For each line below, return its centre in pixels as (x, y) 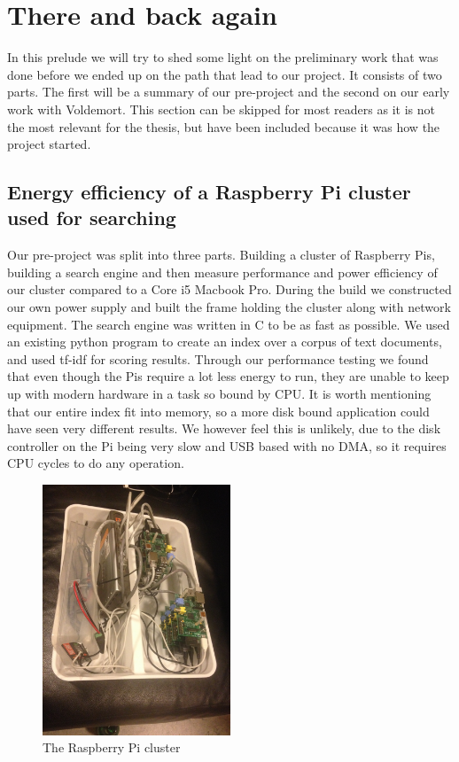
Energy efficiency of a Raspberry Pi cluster (209, 192)
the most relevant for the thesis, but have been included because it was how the (224, 126)
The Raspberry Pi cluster (112, 747)
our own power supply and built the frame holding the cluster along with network (229, 307)
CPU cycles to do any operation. (96, 463)
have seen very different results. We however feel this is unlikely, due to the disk (224, 428)
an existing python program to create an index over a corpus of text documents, (225, 342)
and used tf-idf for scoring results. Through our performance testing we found (218, 358)
